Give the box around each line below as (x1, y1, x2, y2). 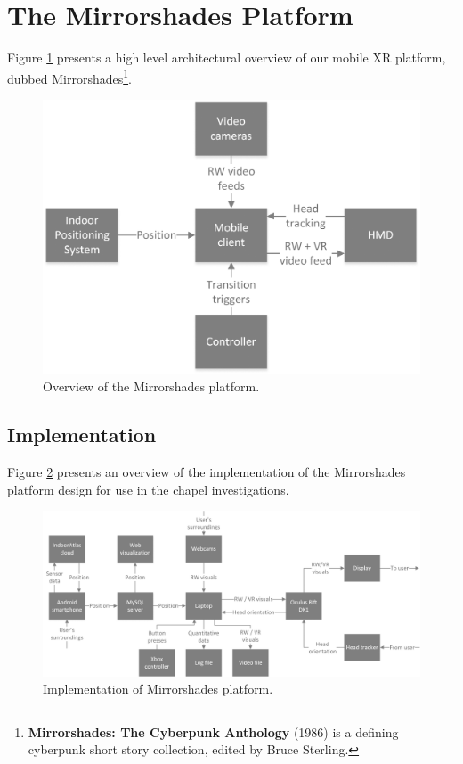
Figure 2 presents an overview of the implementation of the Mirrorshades (7, 463, 406, 481)
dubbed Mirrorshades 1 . (7, 66, 132, 87)
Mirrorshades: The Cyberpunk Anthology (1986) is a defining (28, 722, 399, 741)
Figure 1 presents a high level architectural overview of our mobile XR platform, (7, 48, 446, 67)
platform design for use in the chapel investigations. (7, 480, 289, 498)
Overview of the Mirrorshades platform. (43, 377, 260, 396)
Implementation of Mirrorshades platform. (43, 679, 273, 698)
